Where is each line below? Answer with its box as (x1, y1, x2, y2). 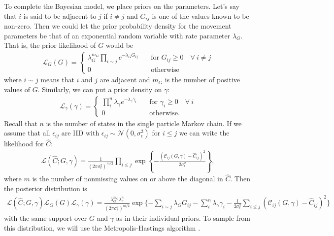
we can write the (179, 128, 230, 138)
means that (40, 74, 74, 85)
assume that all (4, 128, 50, 138)
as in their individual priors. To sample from (116, 213, 250, 223)
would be (105, 40, 134, 50)
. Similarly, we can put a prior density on (37, 84, 162, 94)
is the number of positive (165, 74, 240, 85)
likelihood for (4, 138, 44, 149)
